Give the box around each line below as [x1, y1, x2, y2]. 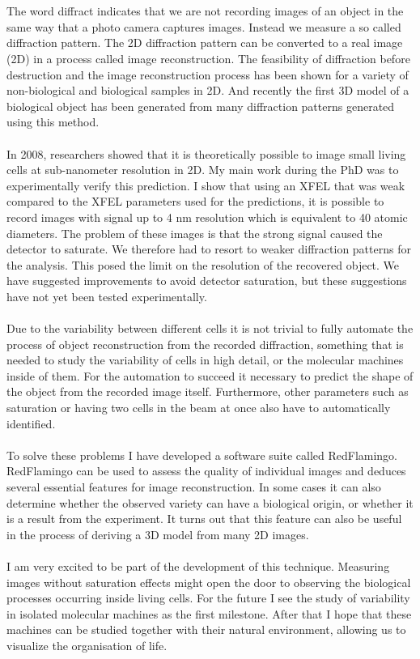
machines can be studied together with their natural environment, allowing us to [6, 621, 406, 638]
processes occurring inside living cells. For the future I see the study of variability [6, 589, 410, 606]
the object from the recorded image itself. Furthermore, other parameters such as [6, 383, 409, 400]
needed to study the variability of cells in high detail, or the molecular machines [6, 351, 404, 368]
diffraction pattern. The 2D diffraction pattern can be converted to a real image [6, 34, 403, 51]
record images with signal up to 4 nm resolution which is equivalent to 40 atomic [6, 208, 408, 225]
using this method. [6, 113, 100, 130]
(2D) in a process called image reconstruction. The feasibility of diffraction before [6, 49, 410, 66]
